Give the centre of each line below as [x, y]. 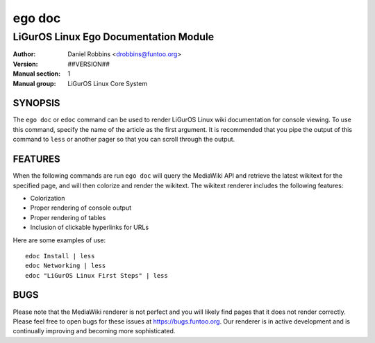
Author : [24, 54]
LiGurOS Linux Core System [108, 83]
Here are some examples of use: [59, 240]
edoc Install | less [60, 256]
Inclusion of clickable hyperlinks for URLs [90, 227]
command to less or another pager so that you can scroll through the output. [124, 140]
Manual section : [37, 74]
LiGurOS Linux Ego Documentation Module [114, 37]
